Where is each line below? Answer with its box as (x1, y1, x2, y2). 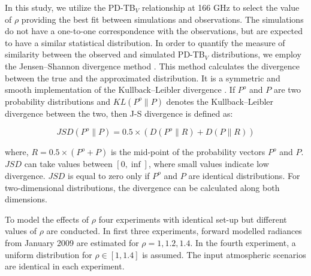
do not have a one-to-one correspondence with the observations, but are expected (5, 25, 303, 37)
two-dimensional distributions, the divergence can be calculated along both (5, 181, 280, 193)
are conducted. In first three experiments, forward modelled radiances (46, 225, 302, 237)
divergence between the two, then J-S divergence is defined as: (5, 107, 233, 119)
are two (273, 83, 301, 96)
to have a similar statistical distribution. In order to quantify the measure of (5, 36, 285, 48)
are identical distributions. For (188, 169, 300, 181)
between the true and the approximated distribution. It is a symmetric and (5, 71, 280, 84)
